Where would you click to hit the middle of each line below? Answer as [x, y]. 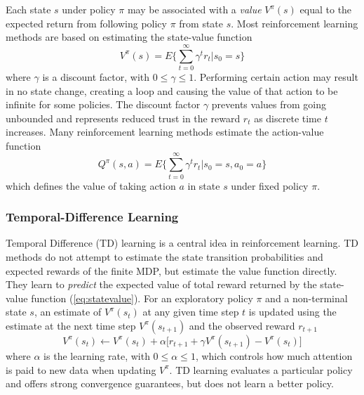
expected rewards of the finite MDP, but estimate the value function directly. [171, 270]
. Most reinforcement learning [295, 23]
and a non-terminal [306, 298]
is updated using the [292, 312]
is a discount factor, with [96, 76]
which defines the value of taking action [91, 185]
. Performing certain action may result [276, 76]
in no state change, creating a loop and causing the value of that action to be [172, 90]
